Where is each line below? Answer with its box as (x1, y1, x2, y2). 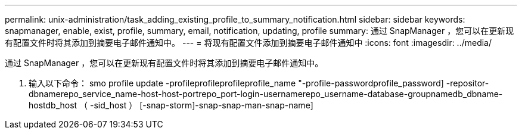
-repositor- (446, 78, 489, 88)
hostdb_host (29, 100, 77, 110)
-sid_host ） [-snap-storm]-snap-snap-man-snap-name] (90, 100, 313, 110)
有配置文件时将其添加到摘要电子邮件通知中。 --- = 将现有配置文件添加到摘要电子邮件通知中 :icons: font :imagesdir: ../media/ (5, 38, 492, 48)
